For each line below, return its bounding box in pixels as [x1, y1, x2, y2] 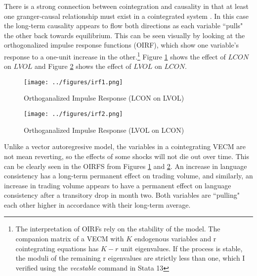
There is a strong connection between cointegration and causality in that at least [4, 1, 249, 11]
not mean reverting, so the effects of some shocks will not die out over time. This [4, 151, 249, 161]
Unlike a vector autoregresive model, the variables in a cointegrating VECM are [4, 141, 246, 152]
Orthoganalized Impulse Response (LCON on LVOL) [24, 93, 184, 103]
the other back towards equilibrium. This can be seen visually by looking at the [4, 30, 245, 40]
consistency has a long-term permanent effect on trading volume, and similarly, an [4, 170, 253, 181]
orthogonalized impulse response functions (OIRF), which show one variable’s [4, 40, 239, 50]
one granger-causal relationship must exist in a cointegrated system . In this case [4, 10, 249, 21]
